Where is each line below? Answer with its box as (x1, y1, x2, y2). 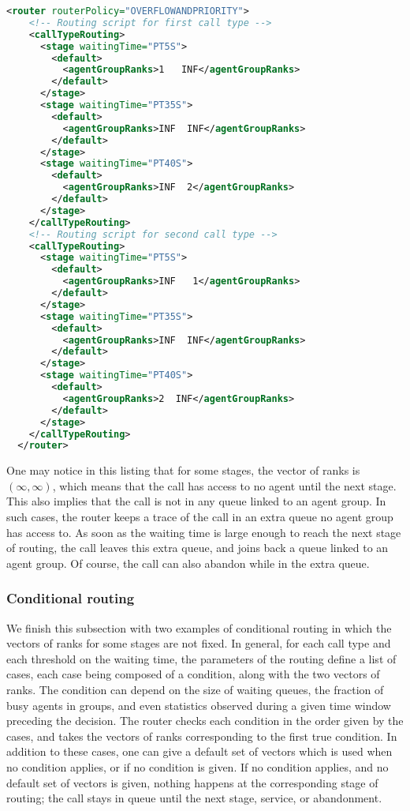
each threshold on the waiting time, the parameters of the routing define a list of (6, 650, 397, 666)
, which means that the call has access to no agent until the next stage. (52, 477, 397, 494)
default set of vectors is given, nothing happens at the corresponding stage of (6, 774, 378, 790)
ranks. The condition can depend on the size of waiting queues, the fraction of (6, 681, 384, 697)
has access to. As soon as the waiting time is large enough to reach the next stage (6, 524, 401, 540)
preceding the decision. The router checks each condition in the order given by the (6, 712, 404, 729)
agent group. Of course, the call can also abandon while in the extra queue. (6, 554, 370, 571)
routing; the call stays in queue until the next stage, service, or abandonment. (6, 790, 382, 806)
